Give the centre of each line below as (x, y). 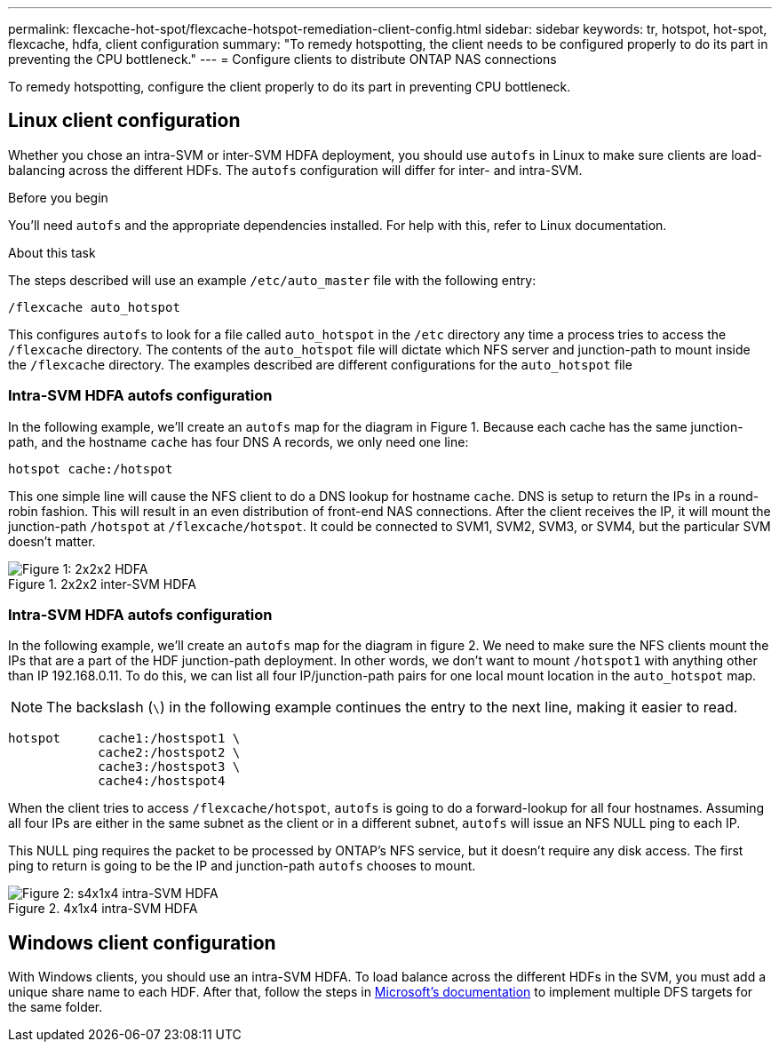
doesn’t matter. (52, 541)
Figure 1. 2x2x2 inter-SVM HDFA (102, 584)
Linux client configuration (124, 121)
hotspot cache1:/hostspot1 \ (124, 739)
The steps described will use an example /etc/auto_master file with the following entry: (272, 280)
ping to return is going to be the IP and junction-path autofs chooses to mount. (242, 866)
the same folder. (56, 1007)
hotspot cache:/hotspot (91, 469)
